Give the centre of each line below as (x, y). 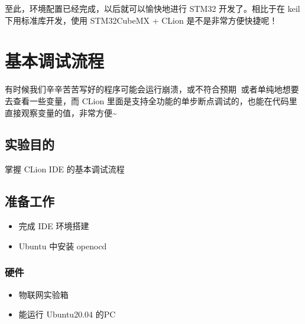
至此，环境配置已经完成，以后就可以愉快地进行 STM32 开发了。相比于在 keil (152, 8)
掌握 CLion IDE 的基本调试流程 (65, 169)
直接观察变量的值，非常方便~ (61, 112)
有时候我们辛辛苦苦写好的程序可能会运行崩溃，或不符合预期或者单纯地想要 (152, 89)
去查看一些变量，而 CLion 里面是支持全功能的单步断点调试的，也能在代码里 (151, 100)
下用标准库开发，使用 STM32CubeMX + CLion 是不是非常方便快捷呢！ (141, 20)
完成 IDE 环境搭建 (54, 226)
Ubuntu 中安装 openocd (63, 246)
